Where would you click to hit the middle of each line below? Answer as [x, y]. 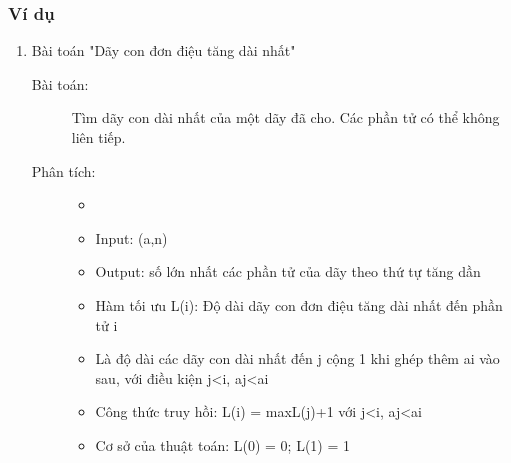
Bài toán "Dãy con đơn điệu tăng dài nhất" [163, 50]
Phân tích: [63, 170]
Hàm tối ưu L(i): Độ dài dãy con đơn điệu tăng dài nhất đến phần [299, 304]
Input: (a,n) [131, 237]
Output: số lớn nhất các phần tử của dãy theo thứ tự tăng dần [288, 271]
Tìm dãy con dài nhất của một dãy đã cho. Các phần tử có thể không [285, 117]
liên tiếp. [98, 137]
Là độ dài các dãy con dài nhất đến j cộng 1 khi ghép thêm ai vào [297, 358]
